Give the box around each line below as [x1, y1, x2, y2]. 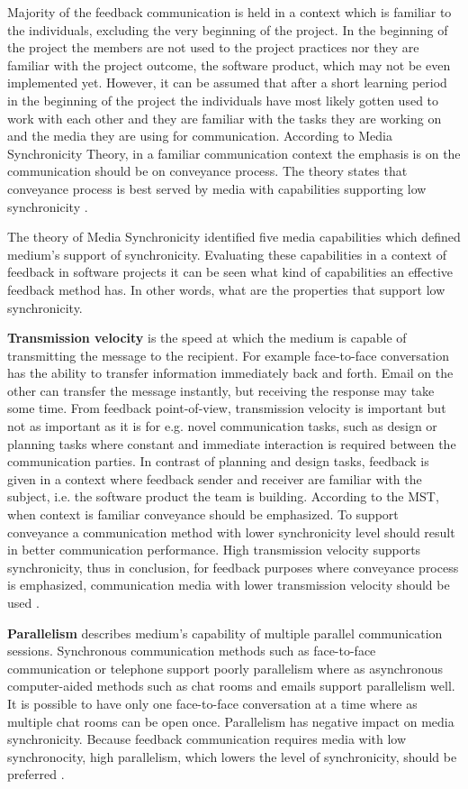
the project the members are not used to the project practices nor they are [7, 38, 419, 57]
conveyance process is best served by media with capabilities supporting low [7, 179, 427, 197]
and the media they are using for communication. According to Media [7, 126, 392, 145]
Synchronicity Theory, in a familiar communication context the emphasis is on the [7, 143, 461, 162]
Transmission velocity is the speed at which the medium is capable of [7, 328, 407, 347]
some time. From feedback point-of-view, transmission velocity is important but [7, 399, 446, 417]
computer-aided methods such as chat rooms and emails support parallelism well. [7, 676, 455, 695]
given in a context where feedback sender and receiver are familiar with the [7, 469, 422, 488]
